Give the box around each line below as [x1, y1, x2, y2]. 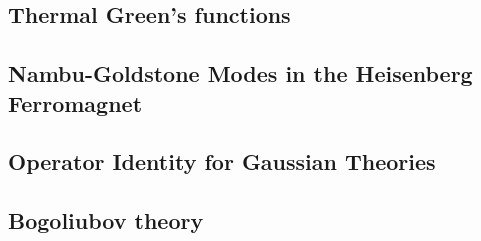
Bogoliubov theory [8, 205, 204, 236]
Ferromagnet [8, 87, 143, 118]
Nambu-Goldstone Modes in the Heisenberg [8, 58, 473, 89]
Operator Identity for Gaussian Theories [8, 146, 436, 177]
